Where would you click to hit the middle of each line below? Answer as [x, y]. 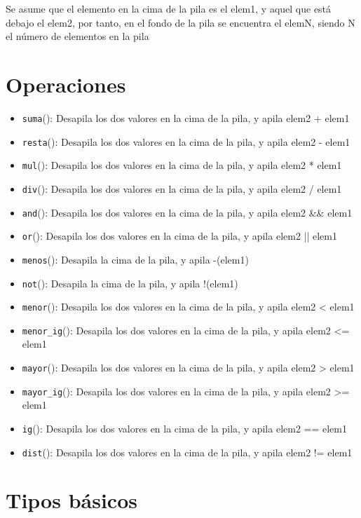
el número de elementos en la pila [77, 36]
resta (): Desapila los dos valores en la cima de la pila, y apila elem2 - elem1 [186, 141]
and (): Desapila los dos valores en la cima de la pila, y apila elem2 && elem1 [187, 212]
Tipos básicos [71, 500]
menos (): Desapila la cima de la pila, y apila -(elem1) [135, 259]
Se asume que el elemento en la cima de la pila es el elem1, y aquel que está [169, 8]
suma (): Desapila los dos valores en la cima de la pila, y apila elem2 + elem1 [186, 117]
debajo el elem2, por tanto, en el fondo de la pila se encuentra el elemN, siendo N [180, 22]
